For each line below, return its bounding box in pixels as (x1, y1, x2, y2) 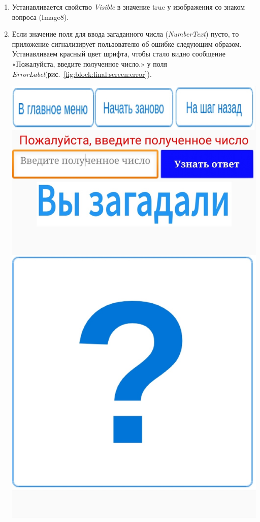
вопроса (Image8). (12, 11, 69, 22)
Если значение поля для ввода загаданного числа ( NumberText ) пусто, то (12, 28, 239, 39)
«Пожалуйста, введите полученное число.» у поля (12, 58, 167, 69)
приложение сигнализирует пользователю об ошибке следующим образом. (12, 38, 242, 49)
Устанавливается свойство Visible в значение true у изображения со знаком (12, 2, 245, 12)
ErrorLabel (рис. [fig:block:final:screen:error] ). (12, 68, 152, 79)
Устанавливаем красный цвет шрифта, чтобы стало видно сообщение (12, 48, 225, 59)
